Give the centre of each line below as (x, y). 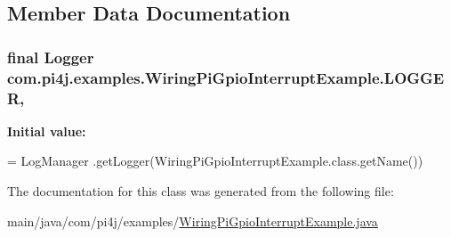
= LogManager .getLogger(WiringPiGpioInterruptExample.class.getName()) (215, 161)
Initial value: (47, 131)
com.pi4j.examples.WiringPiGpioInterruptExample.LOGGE (226, 77)
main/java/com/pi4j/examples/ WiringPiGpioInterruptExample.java (193, 221)
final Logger (51, 57)
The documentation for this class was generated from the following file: (201, 191)
